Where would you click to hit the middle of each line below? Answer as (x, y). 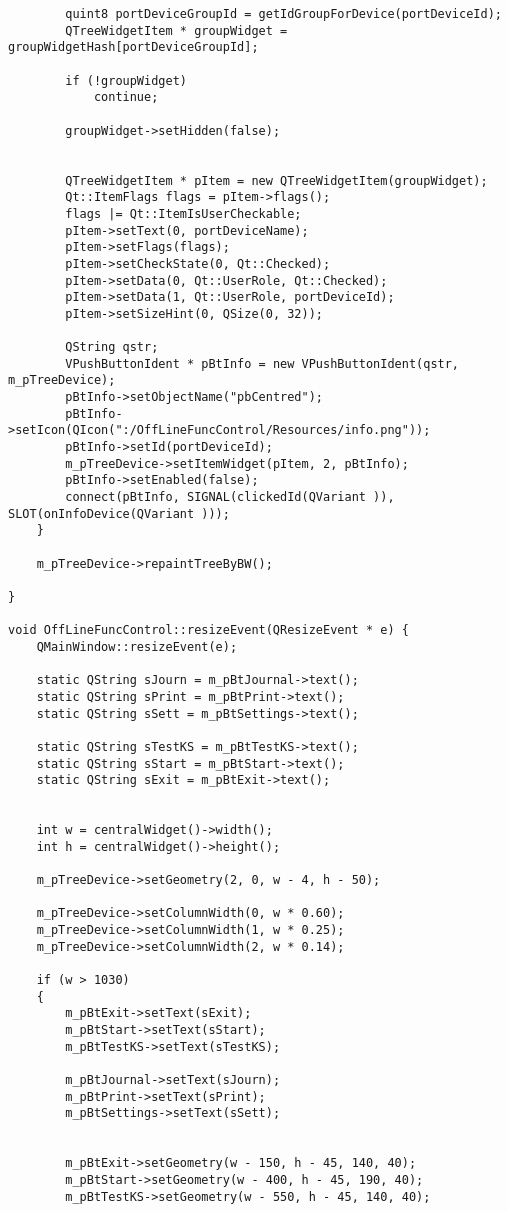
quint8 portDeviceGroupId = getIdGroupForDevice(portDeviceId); (283, 14)
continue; (126, 97)
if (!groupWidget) (126, 80)
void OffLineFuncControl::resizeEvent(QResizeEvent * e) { (208, 630)
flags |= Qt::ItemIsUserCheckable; (183, 213)
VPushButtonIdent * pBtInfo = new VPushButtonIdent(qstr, (262, 363)
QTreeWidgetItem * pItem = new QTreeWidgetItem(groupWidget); (276, 180)
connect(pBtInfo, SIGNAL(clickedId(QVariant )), (230, 497)
